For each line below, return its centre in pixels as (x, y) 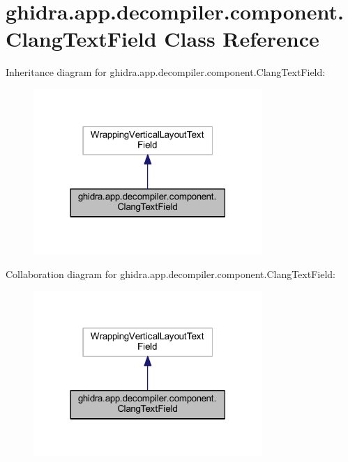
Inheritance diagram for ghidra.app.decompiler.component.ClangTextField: (166, 72)
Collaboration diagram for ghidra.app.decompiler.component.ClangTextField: (171, 274)
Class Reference (242, 39)
